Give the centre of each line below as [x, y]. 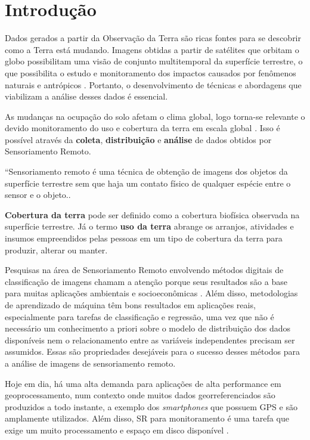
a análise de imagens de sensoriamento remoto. [90, 363]
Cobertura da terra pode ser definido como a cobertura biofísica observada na [152, 214]
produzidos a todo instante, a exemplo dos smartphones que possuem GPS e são [151, 406]
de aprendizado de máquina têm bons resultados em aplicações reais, [130, 305]
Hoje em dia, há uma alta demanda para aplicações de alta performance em [143, 383]
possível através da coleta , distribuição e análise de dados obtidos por [138, 139]
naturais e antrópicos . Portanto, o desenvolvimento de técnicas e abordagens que [153, 84]
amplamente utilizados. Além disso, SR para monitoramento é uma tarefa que [147, 418]
